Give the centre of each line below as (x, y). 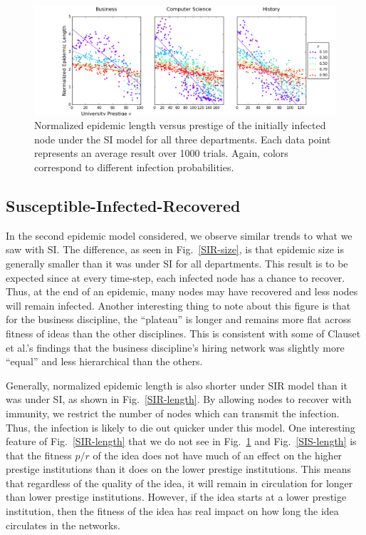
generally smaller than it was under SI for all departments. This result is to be (177, 263)
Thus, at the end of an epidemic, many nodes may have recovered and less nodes (182, 291)
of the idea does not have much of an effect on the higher (218, 455)
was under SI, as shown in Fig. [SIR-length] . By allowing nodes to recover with (179, 399)
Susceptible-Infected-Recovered (123, 205)
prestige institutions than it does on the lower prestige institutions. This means (178, 469)
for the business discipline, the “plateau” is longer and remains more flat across (178, 319)
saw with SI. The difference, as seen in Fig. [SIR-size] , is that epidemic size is (175, 249)
